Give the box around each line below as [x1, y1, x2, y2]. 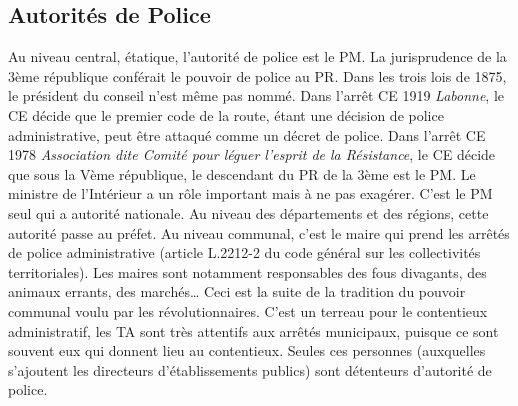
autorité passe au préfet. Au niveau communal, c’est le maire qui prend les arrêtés [8, 222, 510, 243]
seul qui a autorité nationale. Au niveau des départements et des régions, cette [8, 202, 489, 223]
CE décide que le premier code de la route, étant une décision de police [8, 104, 444, 125]
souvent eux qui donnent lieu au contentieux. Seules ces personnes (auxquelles [8, 340, 486, 361]
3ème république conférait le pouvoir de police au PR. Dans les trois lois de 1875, [8, 65, 507, 86]
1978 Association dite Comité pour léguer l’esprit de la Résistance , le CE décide [8, 144, 496, 165]
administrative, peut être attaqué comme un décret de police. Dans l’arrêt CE [8, 124, 486, 145]
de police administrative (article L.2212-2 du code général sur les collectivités [8, 242, 481, 263]
